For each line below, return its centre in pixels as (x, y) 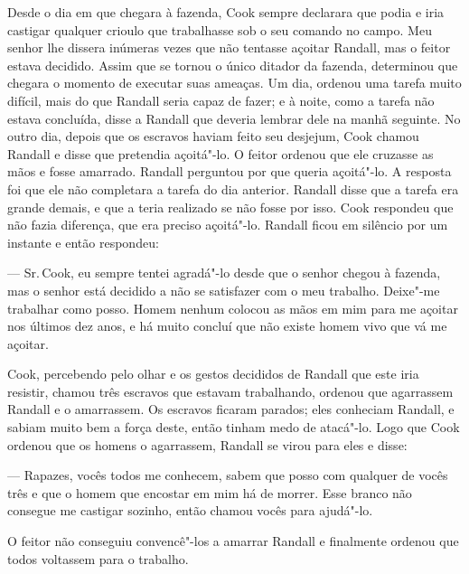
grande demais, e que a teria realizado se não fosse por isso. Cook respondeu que (230, 207)
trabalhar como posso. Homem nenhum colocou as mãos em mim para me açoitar (233, 308)
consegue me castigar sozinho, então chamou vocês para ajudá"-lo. (190, 510)
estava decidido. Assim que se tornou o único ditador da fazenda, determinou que (233, 65)
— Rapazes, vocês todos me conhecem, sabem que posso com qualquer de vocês (228, 475)
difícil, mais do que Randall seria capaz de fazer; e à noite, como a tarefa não (221, 100)
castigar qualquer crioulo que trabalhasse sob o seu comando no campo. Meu (220, 29)
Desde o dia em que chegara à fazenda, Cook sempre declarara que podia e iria (226, 12)
